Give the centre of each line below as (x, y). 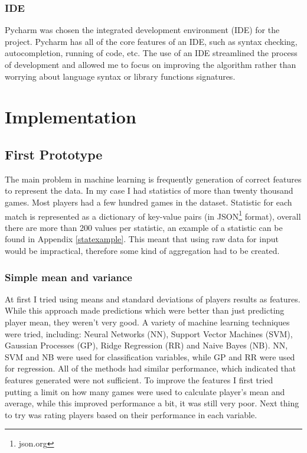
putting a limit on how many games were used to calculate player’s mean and (145, 391)
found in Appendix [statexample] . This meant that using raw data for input (142, 239)
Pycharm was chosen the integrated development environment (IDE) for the (142, 30)
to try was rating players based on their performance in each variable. (131, 414)
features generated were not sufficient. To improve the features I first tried (139, 379)
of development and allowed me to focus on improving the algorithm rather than (151, 64)
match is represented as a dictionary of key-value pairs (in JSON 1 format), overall (153, 215)
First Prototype (54, 154)
